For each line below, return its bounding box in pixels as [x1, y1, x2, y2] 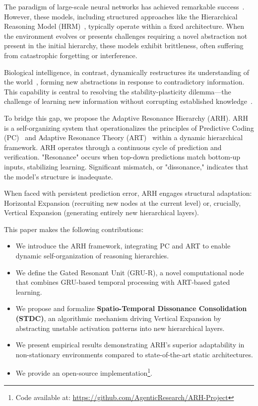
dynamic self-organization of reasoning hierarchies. [15, 250, 169, 261]
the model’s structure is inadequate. [4, 171, 113, 181]
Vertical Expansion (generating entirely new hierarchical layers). [4, 207, 199, 218]
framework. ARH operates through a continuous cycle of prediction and [4, 142, 222, 152]
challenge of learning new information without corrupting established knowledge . [4, 96, 253, 106]
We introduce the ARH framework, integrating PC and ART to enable [15, 241, 231, 251]
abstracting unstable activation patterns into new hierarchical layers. [15, 323, 225, 333]
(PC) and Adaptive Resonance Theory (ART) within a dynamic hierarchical [4, 132, 243, 143]
